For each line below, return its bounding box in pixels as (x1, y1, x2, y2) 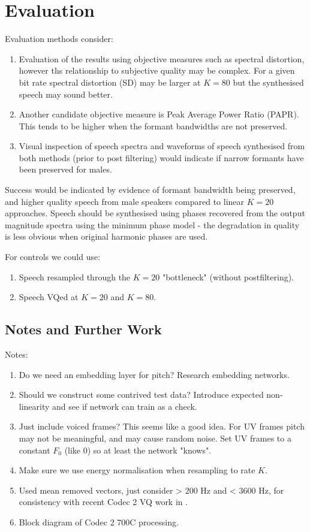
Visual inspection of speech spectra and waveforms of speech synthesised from (19, 140, 305, 152)
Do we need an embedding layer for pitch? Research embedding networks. (19, 368, 290, 380)
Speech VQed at (19, 291, 79, 303)
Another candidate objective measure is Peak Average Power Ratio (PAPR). (19, 108, 299, 120)
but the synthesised (233, 75, 304, 88)
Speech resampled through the (19, 270, 131, 283)
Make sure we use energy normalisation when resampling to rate (19, 464, 255, 476)
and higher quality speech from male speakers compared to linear (5, 195, 245, 207)
